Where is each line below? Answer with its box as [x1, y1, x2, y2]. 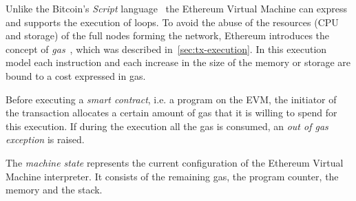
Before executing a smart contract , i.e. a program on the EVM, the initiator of [6, 92, 337, 106]
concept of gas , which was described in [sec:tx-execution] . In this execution [6, 41, 327, 56]
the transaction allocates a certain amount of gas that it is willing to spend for [6, 105, 337, 120]
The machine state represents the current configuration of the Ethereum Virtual [6, 155, 344, 169]
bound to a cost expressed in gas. [6, 68, 146, 83]
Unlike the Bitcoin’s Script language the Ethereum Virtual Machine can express [6, 1, 347, 15]
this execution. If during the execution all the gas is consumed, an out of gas [6, 118, 328, 133]
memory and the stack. [6, 182, 103, 197]
